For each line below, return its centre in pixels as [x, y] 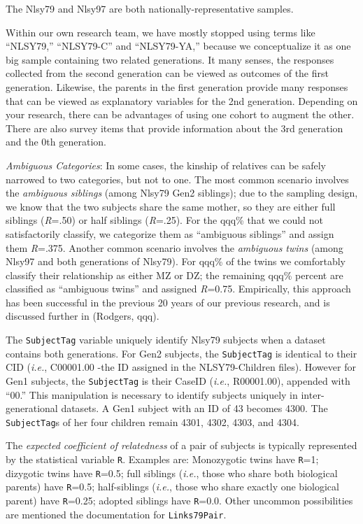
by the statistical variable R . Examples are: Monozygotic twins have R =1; [162, 459]
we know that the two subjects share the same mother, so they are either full [171, 206]
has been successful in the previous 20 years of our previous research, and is [168, 302]
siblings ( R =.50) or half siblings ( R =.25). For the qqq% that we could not [164, 220]
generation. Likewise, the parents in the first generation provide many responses [177, 86]
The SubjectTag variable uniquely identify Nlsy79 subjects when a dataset [166, 340]
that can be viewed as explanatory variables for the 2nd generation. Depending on [182, 100]
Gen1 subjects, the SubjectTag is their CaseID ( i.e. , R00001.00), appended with [178, 380]
